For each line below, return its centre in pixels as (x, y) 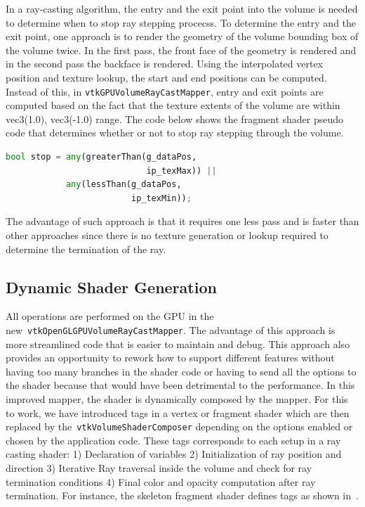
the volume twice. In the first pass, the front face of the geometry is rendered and (181, 50)
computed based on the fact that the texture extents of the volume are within (173, 105)
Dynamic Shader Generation (111, 287)
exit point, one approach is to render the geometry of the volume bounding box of (182, 36)
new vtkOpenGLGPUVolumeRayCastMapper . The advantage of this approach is (171, 329)
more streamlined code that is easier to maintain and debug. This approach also (178, 344)
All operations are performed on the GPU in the (110, 316)
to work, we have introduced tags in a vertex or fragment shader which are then (178, 412)
